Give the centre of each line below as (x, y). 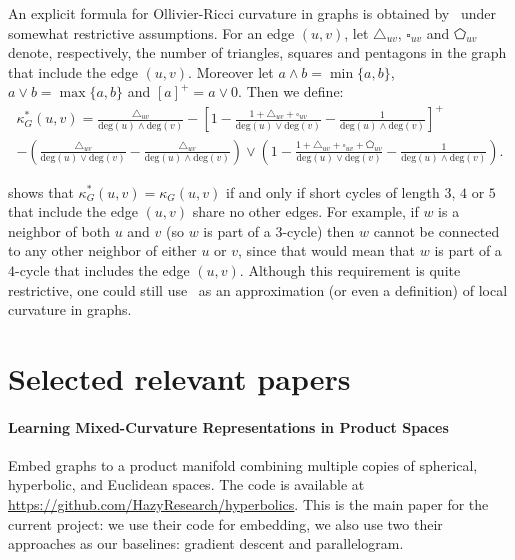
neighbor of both (59, 230)
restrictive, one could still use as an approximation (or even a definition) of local (258, 289)
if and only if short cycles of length (333, 191)
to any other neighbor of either (102, 250)
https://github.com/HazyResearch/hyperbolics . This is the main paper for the (248, 504)
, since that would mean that (327, 250)
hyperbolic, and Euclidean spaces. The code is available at (186, 484)
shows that (41, 191)
